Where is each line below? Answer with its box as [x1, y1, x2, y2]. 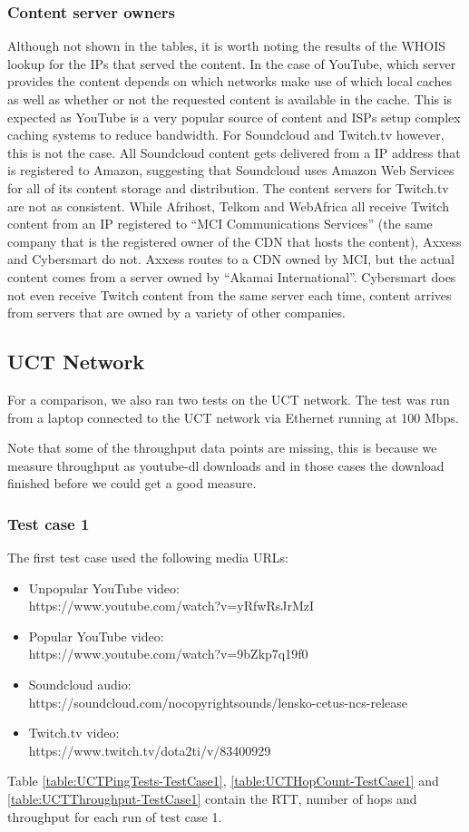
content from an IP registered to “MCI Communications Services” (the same [7, 214, 433, 233]
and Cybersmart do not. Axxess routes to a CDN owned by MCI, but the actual [7, 250, 454, 269]
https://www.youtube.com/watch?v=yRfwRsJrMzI [28, 596, 315, 615]
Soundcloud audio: [28, 675, 132, 694]
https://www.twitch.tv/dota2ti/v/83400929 [28, 740, 271, 759]
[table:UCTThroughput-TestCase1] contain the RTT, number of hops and [7, 789, 417, 808]
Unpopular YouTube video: [28, 578, 180, 597]
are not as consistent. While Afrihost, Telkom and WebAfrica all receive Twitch [7, 196, 449, 215]
